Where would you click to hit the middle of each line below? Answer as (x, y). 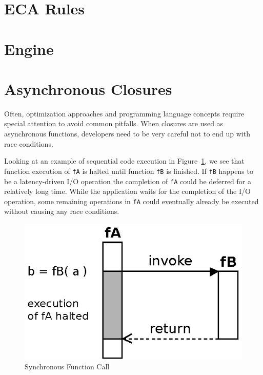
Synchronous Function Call (67, 367)
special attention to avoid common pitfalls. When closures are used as (114, 123)
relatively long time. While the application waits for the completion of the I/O (127, 191)
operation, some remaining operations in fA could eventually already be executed (131, 201)
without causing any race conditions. (62, 211)
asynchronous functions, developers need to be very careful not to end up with (127, 134)
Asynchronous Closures (88, 88)
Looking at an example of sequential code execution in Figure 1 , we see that (124, 161)
